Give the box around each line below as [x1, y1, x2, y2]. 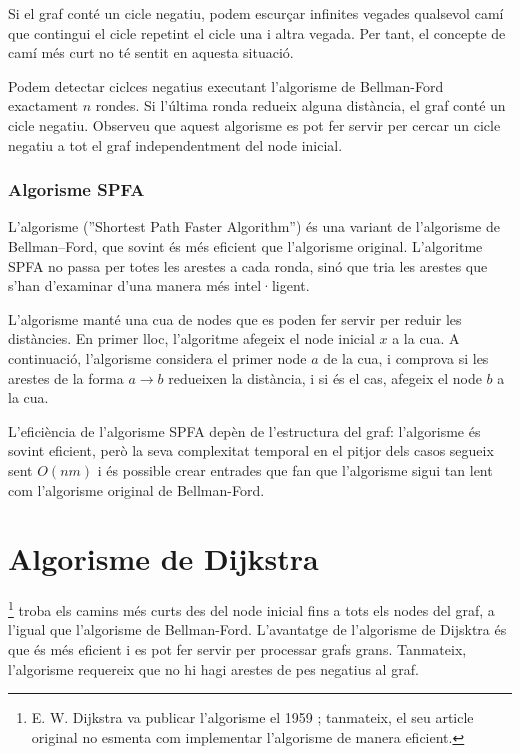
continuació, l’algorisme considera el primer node [8, 347, 307, 368]
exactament [8, 95, 78, 116]
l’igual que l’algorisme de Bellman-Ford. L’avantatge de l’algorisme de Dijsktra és [8, 619, 507, 640]
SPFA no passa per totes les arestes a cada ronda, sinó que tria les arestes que [8, 255, 488, 276]
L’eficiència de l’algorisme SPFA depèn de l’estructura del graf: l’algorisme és [8, 420, 481, 441]
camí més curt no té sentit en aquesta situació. [8, 42, 294, 63]
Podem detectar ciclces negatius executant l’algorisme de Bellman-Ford [8, 75, 444, 96]
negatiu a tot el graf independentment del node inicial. [8, 134, 343, 155]
